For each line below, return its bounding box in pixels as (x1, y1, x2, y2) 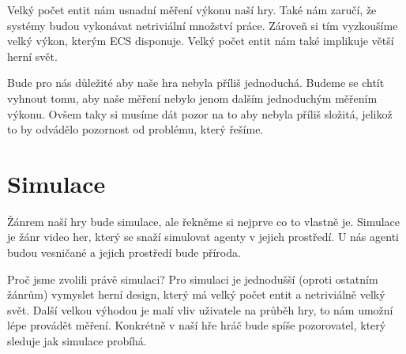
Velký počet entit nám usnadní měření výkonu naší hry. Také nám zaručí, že (7, 2, 377, 17)
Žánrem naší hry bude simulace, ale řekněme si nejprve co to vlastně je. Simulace (7, 213, 400, 229)
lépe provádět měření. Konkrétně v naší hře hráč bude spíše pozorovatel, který (7, 317, 386, 333)
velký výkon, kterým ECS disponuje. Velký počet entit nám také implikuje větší (7, 32, 394, 49)
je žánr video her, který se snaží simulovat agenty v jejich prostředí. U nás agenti (7, 228, 399, 245)
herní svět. (7, 47, 58, 64)
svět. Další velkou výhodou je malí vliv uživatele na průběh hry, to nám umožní (7, 301, 393, 318)
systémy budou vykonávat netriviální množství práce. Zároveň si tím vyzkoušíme (7, 17, 398, 33)
